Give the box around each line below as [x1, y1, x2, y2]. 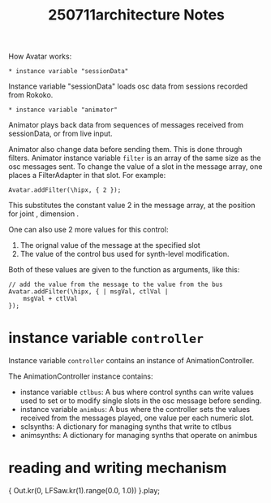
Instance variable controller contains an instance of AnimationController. [8, 356, 255, 366]
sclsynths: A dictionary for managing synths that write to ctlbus [19, 422, 232, 431]
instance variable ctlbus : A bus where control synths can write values [19, 388, 254, 397]
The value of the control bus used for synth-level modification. [19, 249, 230, 259]
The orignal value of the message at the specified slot [19, 241, 200, 250]
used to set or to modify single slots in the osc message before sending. [19, 396, 262, 405]
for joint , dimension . [8, 209, 80, 219]
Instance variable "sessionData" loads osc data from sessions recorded [8, 81, 248, 91]
